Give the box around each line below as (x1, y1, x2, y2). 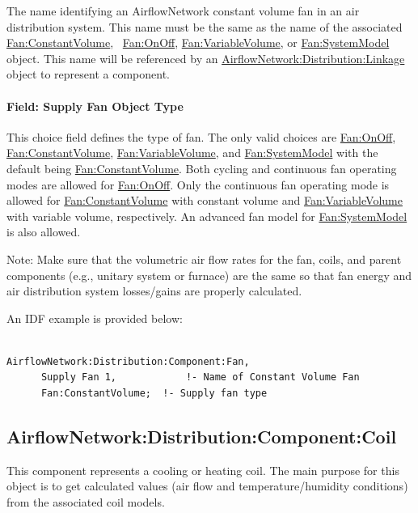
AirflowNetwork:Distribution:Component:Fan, (6, 355, 250, 367)
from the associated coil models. (6, 494, 165, 511)
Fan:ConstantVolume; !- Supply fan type (40, 388, 268, 400)
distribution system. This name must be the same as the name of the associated (6, 18, 403, 35)
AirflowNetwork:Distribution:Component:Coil (6, 424, 397, 449)
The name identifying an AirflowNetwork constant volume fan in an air (6, 2, 360, 19)
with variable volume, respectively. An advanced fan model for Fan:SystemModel (6, 207, 407, 224)
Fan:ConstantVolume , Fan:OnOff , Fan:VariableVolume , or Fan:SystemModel (6, 34, 390, 51)
